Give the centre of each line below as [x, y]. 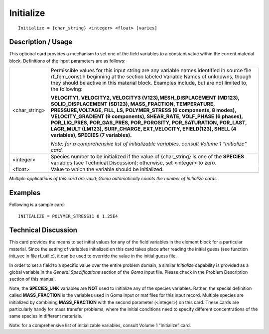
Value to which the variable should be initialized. [107, 169]
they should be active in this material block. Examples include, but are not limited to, [149, 83]
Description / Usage [41, 42]
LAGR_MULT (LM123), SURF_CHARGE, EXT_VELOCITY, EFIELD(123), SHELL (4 [143, 129]
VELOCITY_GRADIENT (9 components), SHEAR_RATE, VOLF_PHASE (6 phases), [147, 116]
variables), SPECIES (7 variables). [91, 135]
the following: [67, 89]
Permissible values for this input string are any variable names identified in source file [151, 71]
